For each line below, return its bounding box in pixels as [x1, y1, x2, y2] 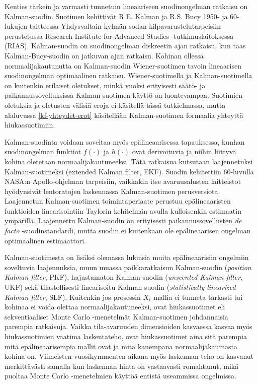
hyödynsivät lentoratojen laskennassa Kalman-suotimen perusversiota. [5, 185, 220, 196]
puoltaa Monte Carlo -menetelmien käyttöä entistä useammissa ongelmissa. [5, 370, 236, 381]
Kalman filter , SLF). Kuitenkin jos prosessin [5, 291, 141, 302]
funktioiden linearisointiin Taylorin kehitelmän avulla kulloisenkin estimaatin [5, 205, 241, 216]
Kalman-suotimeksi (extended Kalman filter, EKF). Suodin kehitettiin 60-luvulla [5, 166, 254, 176]
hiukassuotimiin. [5, 119, 55, 130]
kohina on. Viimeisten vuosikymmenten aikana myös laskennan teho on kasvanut [5, 351, 254, 361]
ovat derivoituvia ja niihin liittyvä [132, 146, 236, 157]
